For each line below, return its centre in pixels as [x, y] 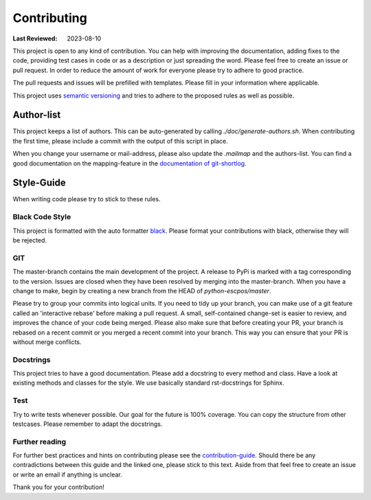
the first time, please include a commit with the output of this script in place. [120, 141]
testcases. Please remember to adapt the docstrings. [88, 424]
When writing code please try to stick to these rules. [87, 199]
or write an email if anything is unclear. [68, 475]
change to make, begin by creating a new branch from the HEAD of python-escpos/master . [142, 291]
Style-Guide [39, 183]
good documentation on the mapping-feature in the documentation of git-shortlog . [130, 163]
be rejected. [30, 240]
